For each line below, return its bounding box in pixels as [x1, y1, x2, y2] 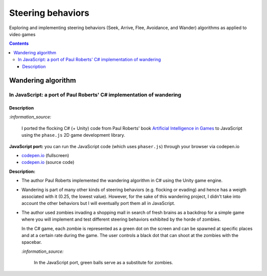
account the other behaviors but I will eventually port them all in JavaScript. [21, 200, 176, 206]
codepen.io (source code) [21, 159, 75, 165]
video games [9, 31, 36, 37]
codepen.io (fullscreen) [21, 153, 69, 158]
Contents [9, 40, 29, 46]
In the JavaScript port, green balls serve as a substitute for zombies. [34, 260, 173, 266]
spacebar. [21, 239, 42, 245]
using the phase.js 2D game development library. [21, 132, 126, 138]
